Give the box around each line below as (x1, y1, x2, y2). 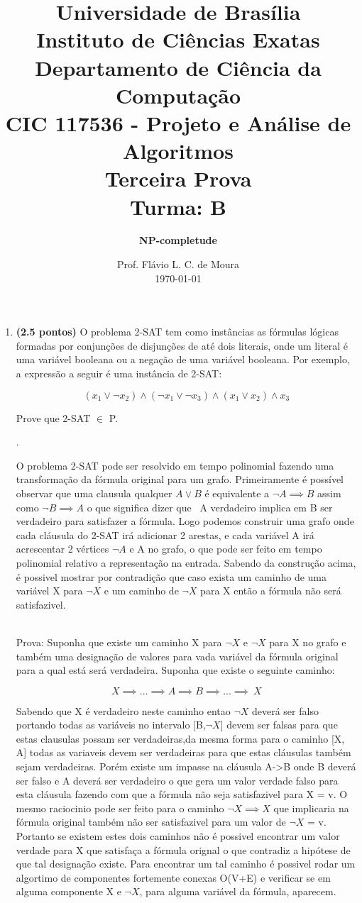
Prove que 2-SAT (16, 410, 91, 425)
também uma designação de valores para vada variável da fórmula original (16, 648, 339, 663)
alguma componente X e (16, 884, 121, 899)
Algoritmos (123, 136, 234, 165)
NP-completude (139, 233, 217, 248)
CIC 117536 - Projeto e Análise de (5, 108, 351, 137)
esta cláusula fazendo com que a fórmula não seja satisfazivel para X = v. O (16, 787, 348, 802)
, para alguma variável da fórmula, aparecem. (139, 884, 336, 899)
